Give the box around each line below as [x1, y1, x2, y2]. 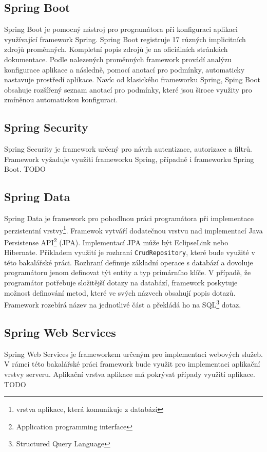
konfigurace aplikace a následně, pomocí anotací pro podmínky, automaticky [4, 64, 245, 75]
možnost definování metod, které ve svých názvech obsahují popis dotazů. [4, 287, 236, 298]
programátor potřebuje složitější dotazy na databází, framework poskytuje [4, 277, 238, 288]
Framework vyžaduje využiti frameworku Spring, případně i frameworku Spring [4, 153, 254, 164]
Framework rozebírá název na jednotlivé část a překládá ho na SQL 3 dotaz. [4, 298, 241, 310]
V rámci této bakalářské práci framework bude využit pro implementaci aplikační [4, 358, 260, 369]
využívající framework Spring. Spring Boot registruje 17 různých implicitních [4, 33, 246, 44]
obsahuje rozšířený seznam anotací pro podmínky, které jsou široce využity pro [4, 84, 252, 95]
